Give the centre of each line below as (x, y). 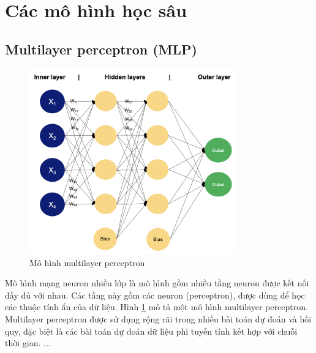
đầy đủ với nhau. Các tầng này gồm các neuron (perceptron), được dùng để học (155, 295)
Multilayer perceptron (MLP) (101, 49)
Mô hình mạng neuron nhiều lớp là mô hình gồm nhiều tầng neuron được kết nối (157, 283)
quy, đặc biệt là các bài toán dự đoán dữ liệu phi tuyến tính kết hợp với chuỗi (151, 331)
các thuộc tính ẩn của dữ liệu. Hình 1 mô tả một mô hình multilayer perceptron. (156, 307)
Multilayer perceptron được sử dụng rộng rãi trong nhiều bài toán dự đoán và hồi (158, 318)
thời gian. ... (28, 343)
